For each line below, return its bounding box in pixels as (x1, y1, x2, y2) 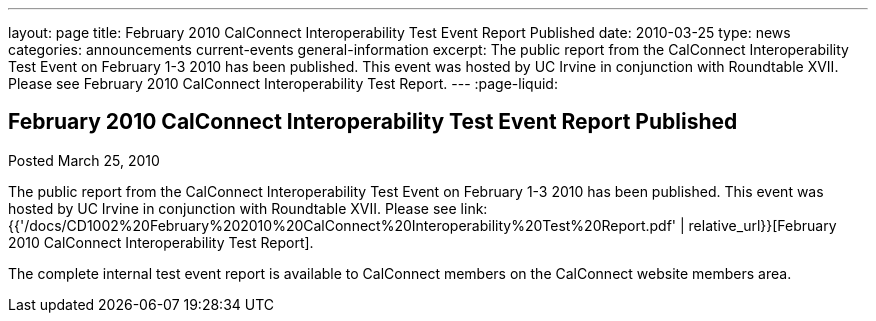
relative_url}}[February (688, 216, 837, 234)
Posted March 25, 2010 (8, 151, 160, 169)
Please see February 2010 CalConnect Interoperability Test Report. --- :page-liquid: (8, 75, 558, 92)
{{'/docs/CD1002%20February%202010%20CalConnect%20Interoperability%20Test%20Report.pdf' (8, 216, 677, 234)
